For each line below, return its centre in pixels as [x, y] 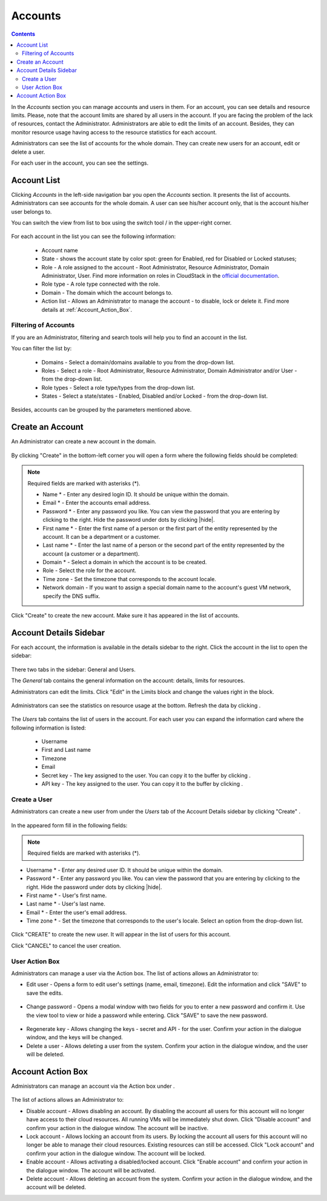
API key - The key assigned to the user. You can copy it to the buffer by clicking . [142, 784]
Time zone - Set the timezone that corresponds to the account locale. [129, 579]
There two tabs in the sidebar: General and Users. [74, 670]
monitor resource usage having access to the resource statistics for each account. [114, 132]
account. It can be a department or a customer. [101, 536]
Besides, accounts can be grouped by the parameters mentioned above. [101, 410]
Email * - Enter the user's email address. [77, 912]
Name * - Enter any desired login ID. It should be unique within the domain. [136, 494]
